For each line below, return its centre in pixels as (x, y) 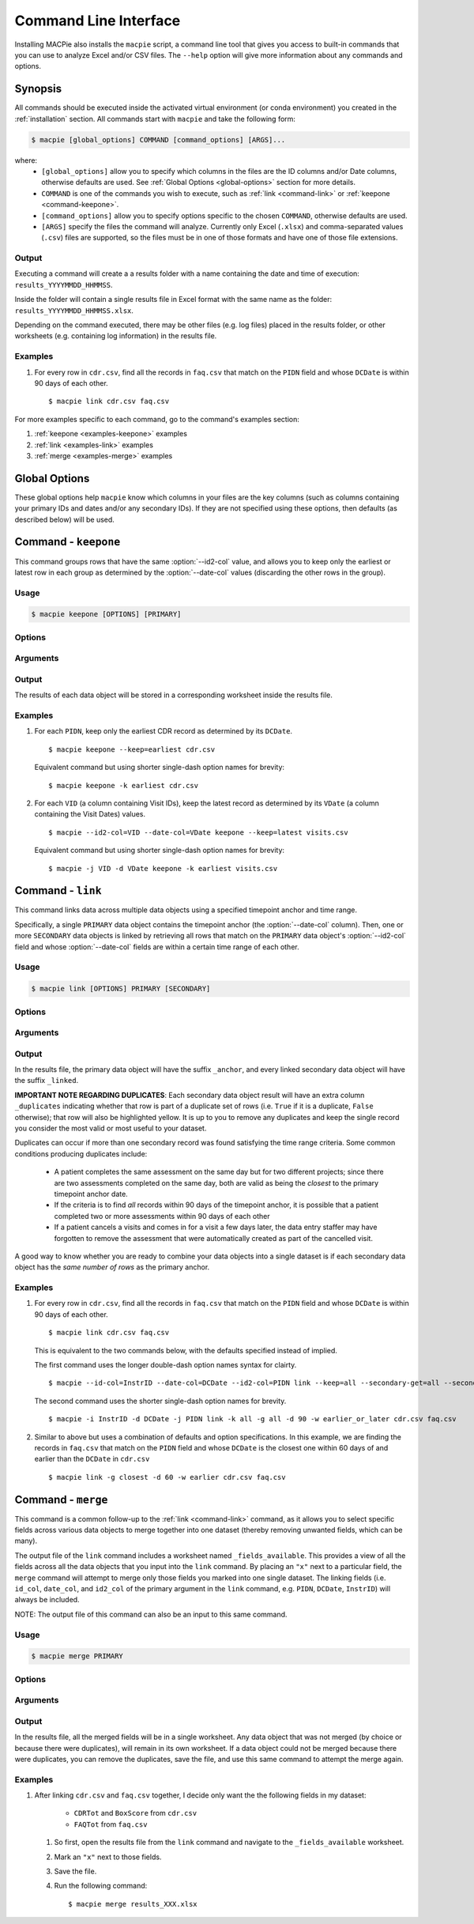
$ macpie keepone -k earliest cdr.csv (124, 785)
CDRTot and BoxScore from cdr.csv (135, 1813)
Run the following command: (101, 1886)
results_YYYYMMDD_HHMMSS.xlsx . (74, 310)
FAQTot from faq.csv (111, 1824)
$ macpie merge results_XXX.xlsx (133, 1904)
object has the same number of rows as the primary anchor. (112, 1267)
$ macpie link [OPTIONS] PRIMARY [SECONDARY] (121, 989)
